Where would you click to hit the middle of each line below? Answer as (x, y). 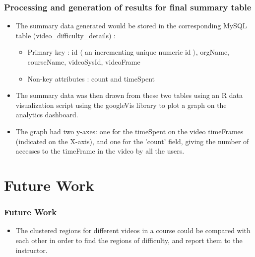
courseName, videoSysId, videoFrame (84, 62)
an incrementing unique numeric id (138, 52)
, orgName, (213, 52)
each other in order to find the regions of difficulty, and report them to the (129, 240)
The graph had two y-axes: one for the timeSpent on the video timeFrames (129, 131)
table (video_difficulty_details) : (65, 35)
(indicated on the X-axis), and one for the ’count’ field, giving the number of (132, 141)
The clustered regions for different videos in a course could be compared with (133, 230)
